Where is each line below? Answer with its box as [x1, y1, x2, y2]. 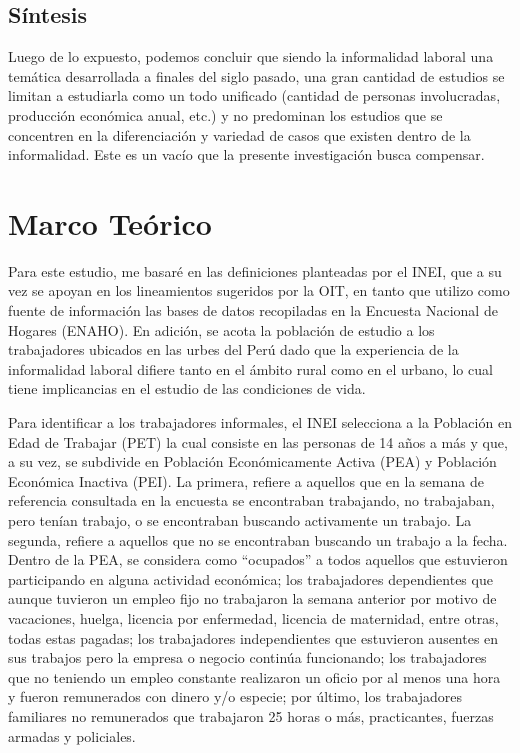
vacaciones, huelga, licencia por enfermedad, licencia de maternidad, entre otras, [8, 607, 499, 628]
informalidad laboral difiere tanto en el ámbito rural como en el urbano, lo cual [8, 358, 493, 379]
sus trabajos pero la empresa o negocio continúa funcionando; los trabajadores [8, 647, 487, 668]
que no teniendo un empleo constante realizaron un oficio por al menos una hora [8, 666, 501, 687]
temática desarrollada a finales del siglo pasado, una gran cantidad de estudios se [8, 65, 505, 86]
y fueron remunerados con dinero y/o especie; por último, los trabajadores [8, 686, 463, 707]
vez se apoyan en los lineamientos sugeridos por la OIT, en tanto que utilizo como [8, 280, 510, 301]
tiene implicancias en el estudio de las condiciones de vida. [8, 378, 366, 399]
